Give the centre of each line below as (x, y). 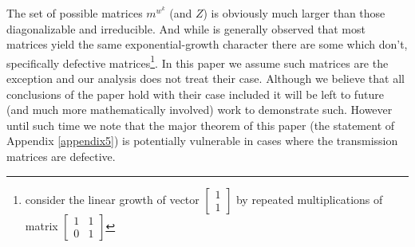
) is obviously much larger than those (294, 13)
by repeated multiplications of (309, 199)
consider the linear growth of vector (112, 199)
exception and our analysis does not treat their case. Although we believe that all (206, 78)
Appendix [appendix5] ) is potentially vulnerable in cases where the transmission (202, 141)
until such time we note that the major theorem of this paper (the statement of (201, 125)
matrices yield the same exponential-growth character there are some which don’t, (207, 44)
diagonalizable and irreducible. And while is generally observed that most (186, 28)
